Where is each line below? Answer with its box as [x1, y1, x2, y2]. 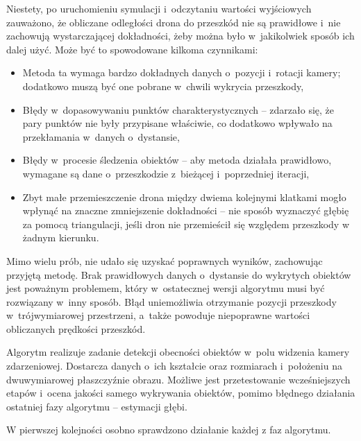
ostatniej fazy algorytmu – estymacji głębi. [6, 399, 187, 413]
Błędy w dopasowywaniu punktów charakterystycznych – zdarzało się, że [22, 102, 334, 116]
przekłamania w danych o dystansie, [22, 129, 180, 144]
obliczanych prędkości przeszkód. [6, 321, 146, 336]
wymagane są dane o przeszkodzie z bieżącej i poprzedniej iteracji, [22, 166, 310, 180]
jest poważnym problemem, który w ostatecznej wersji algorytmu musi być [6, 281, 325, 295]
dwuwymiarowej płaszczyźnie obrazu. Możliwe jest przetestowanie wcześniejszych [6, 372, 351, 386]
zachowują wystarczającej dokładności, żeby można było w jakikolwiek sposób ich [6, 28, 355, 43]
